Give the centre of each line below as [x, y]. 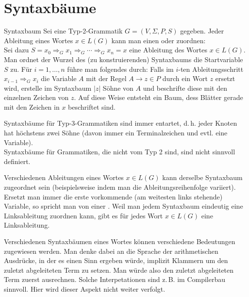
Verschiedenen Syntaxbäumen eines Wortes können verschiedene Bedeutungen [120, 241]
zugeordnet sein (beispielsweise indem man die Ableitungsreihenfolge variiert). [120, 187]
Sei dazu [17, 50]
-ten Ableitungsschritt [211, 69]
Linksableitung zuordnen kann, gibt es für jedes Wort [83, 215]
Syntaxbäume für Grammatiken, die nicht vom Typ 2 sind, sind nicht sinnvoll [120, 152]
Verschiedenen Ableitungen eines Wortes [64, 177]
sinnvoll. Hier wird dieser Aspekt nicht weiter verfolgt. [85, 289]
